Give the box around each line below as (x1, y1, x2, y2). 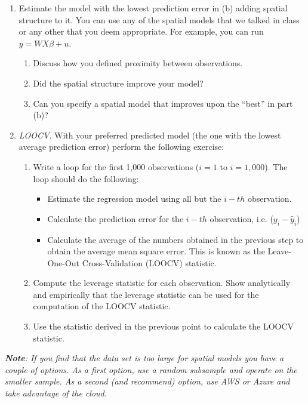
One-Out (47, 256, 80, 269)
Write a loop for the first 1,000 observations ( (33, 160, 199, 173)
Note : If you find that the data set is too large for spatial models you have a (5, 352, 284, 364)
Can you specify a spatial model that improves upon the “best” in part (33, 97, 293, 109)
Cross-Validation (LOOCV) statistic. (82, 256, 217, 269)
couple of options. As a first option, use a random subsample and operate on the (5, 363, 297, 376)
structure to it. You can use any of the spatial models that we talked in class (19, 13, 300, 26)
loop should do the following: (33, 172, 139, 184)
